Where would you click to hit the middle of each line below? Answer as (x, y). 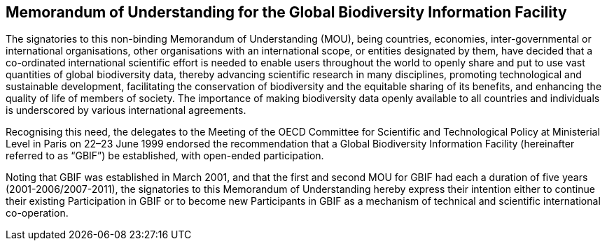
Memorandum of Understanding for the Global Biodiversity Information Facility (286, 12)
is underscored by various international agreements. (126, 110)
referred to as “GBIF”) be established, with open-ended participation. (165, 156)
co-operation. (37, 213)
